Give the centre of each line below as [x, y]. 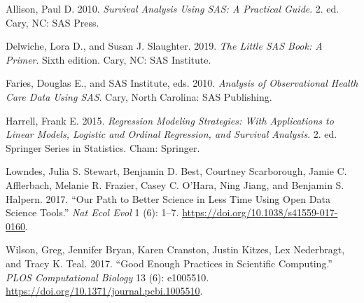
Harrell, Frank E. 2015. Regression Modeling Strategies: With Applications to [170, 120]
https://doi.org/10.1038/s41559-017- [260, 212]
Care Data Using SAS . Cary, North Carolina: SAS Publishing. [139, 96]
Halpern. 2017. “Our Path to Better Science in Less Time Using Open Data [168, 198]
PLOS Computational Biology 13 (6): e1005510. [107, 277]
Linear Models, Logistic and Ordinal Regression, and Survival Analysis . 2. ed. [171, 134]
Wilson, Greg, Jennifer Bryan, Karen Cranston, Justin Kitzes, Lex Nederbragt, [175, 249]
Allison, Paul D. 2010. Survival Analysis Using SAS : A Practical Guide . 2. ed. [173, 8]
